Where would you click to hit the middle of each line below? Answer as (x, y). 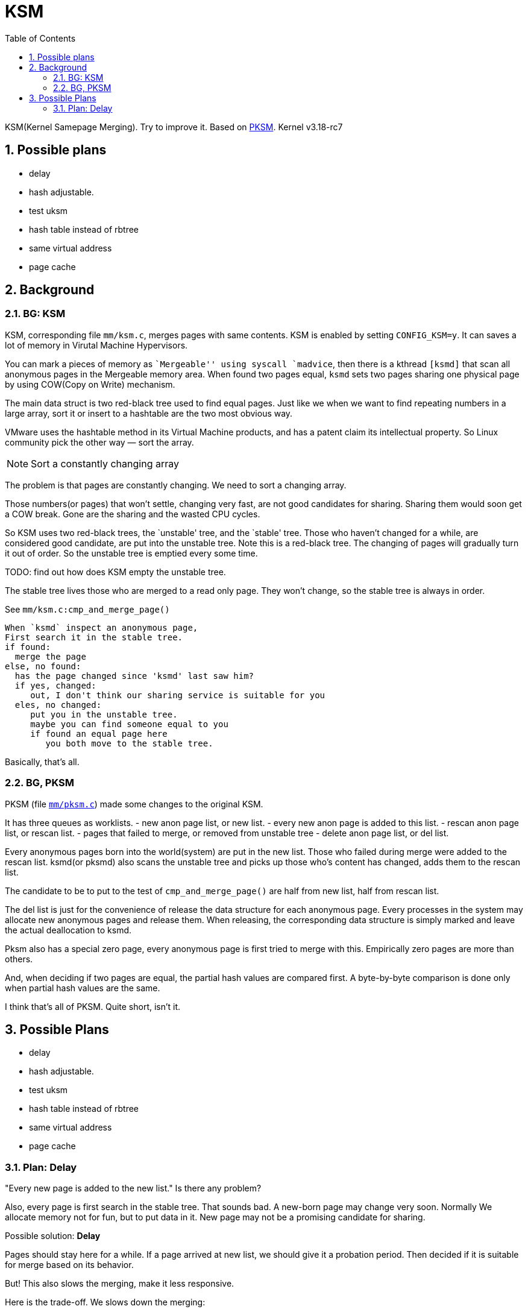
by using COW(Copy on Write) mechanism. (90, 384)
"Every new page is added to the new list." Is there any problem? (133, 1188)
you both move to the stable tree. (129, 743)
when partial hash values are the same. (83, 988)
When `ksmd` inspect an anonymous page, (102, 627)
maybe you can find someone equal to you (129, 724)
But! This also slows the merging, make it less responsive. (120, 1284)
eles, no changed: (58, 705)
